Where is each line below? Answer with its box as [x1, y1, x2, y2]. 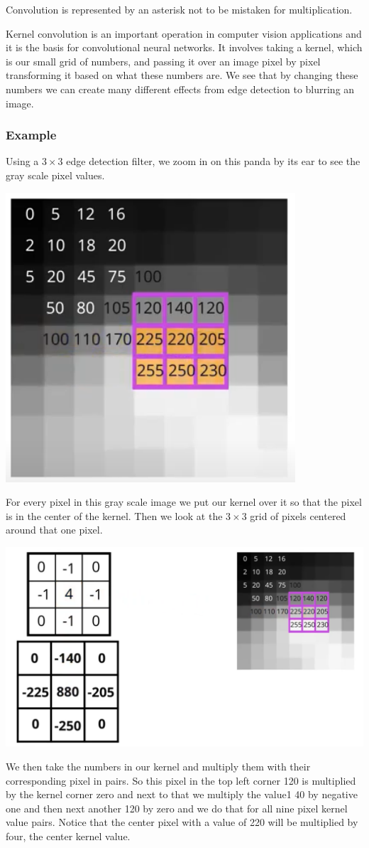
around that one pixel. [6, 522, 103, 537]
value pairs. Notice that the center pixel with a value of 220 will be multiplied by [6, 815, 358, 830]
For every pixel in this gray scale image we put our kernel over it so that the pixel [6, 494, 362, 509]
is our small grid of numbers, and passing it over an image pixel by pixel [6, 53, 321, 68]
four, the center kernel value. [6, 829, 131, 844]
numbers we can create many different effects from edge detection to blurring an [6, 81, 355, 96]
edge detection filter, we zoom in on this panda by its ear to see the [66, 154, 360, 169]
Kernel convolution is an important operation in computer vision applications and [6, 26, 362, 41]
